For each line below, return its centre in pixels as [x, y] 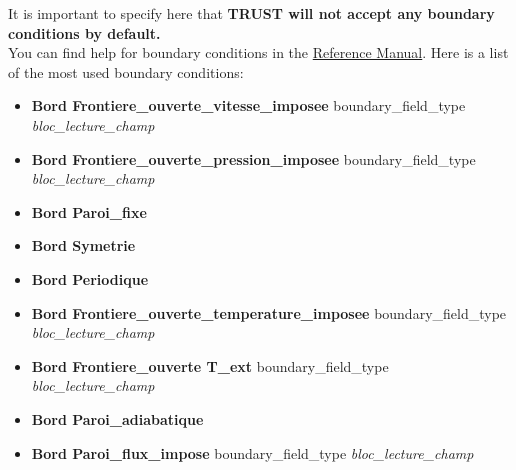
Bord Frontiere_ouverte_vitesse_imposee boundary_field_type [248, 105]
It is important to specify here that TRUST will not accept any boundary [251, 13]
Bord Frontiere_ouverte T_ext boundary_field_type [210, 365]
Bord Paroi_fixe [89, 211]
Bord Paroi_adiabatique [117, 418]
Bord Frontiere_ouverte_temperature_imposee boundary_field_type [269, 312]
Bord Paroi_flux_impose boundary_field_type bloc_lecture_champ [252, 452]
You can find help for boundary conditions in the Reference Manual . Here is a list [258, 52]
